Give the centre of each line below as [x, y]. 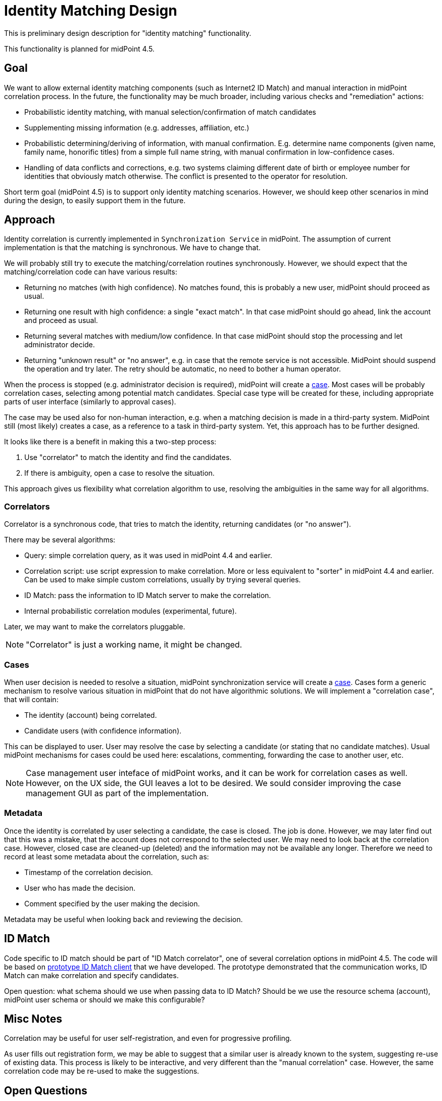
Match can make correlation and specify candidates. [91, 975]
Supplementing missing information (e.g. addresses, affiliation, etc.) [137, 127]
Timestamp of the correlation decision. [89, 872]
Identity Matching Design [91, 11]
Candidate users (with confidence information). [103, 730]
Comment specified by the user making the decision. [112, 903]
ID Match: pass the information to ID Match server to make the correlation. [148, 595]
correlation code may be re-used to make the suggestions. [102, 1071]
